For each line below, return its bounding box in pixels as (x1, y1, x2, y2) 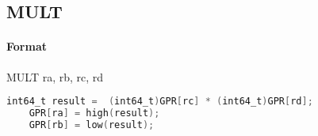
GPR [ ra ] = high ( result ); (29, 108, 160, 119)
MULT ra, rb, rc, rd (6, 68, 104, 85)
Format (6, 38, 47, 55)
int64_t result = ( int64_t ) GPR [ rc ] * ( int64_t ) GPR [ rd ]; (6, 96, 313, 108)
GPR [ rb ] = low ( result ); (29, 119, 155, 130)
